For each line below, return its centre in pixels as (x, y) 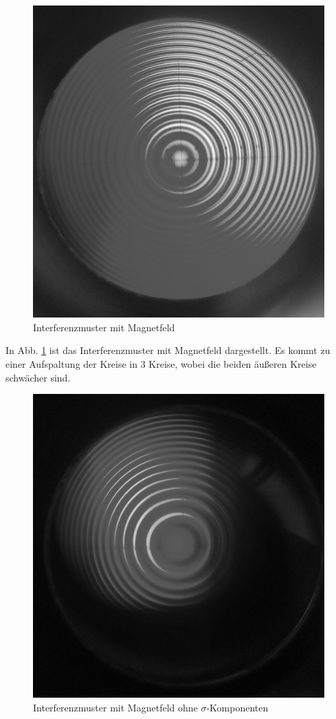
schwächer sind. (38, 377)
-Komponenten (237, 707)
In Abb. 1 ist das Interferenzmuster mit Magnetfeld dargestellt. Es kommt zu (168, 350)
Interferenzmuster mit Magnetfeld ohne (115, 707)
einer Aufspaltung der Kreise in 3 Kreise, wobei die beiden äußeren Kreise (161, 363)
